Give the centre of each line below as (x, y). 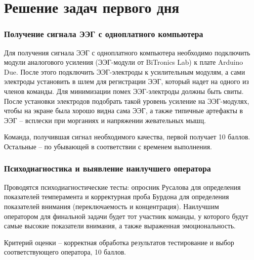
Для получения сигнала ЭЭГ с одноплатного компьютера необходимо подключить (127, 52)
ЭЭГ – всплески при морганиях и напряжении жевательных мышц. (105, 120)
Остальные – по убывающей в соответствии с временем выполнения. (108, 146)
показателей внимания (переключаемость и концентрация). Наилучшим (111, 206)
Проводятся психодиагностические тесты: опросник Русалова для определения (122, 187)
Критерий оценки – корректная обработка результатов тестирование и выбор (119, 242)
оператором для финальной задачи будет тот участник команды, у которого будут (126, 216)
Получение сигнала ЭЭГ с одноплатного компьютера (104, 34)
